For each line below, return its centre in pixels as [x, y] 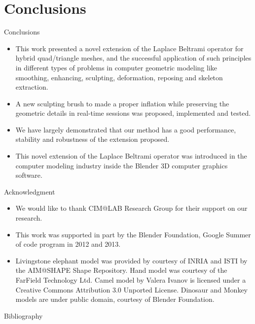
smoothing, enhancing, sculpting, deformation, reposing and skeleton [119, 77]
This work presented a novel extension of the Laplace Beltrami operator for [129, 48]
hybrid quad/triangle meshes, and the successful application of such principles [133, 58]
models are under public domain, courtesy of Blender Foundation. [115, 299]
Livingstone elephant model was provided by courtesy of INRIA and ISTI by [131, 260]
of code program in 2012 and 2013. [68, 244]
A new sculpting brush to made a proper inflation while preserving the [122, 103]
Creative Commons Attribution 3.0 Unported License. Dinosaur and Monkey [131, 289]
